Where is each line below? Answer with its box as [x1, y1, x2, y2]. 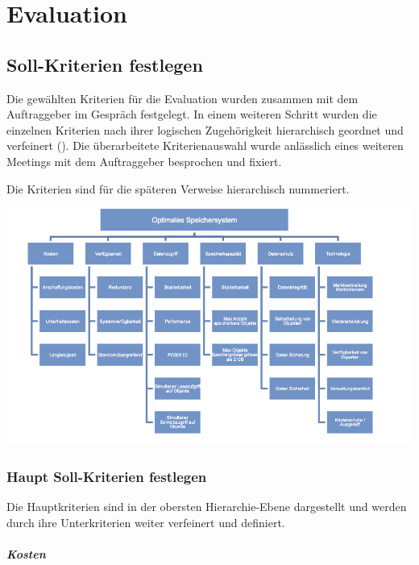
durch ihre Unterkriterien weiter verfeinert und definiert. [6, 513, 285, 530]
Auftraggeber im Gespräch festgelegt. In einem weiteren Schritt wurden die [6, 106, 377, 123]
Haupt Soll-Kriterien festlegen [6, 466, 207, 486]
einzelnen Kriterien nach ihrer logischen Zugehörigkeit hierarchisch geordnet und [6, 121, 404, 138]
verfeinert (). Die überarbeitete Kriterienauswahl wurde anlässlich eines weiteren [6, 137, 404, 154]
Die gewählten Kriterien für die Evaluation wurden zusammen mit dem [6, 89, 359, 106]
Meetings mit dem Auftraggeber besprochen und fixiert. [6, 152, 282, 169]
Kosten [6, 545, 46, 562]
